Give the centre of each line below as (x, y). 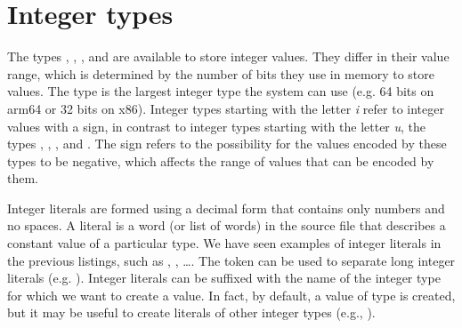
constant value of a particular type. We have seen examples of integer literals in (224, 243)
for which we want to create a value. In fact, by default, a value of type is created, (231, 295)
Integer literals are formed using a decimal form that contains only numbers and (226, 208)
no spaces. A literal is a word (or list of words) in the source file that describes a (227, 225)
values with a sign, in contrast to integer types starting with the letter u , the (217, 126)
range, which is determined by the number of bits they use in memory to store (221, 73)
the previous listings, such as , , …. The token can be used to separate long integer (231, 260)
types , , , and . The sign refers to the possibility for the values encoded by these (227, 144)
